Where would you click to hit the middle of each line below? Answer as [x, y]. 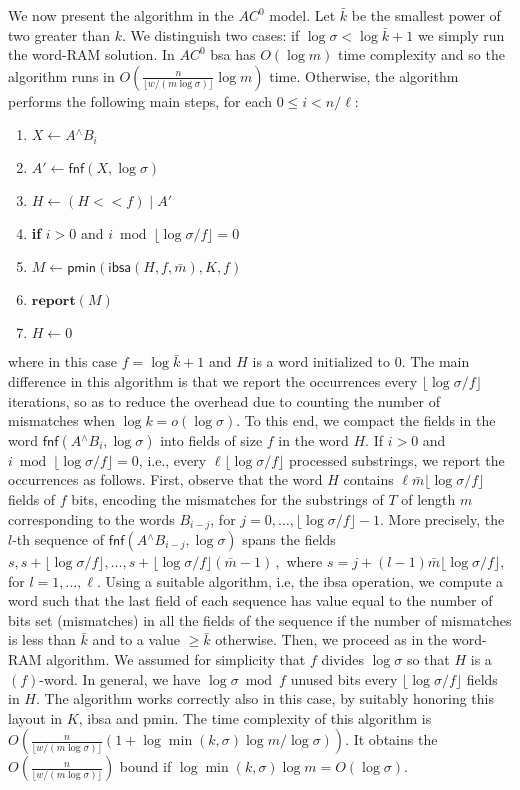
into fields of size [211, 439]
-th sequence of [58, 539]
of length [428, 498]
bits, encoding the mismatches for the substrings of [227, 498]
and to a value [136, 639]
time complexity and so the [421, 54]
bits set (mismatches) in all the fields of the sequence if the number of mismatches [260, 619]
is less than [42, 639]
